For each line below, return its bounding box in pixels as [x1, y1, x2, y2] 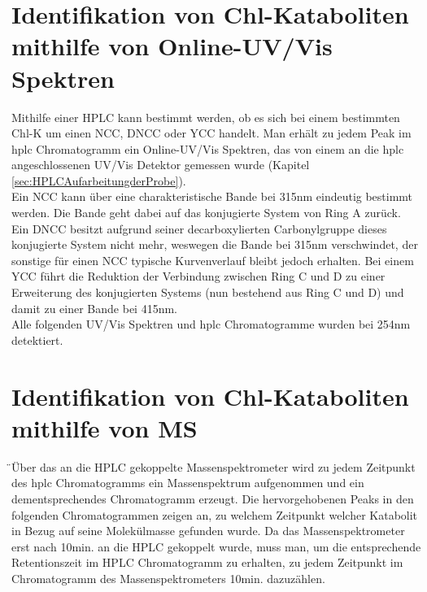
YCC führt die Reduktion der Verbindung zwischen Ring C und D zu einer [11, 268, 386, 285]
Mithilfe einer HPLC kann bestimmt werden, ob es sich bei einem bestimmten [11, 108, 400, 125]
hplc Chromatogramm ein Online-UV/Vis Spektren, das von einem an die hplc [11, 140, 404, 157]
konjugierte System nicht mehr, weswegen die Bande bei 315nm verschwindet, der [11, 236, 418, 253]
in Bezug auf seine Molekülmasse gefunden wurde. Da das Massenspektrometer [11, 522, 405, 539]
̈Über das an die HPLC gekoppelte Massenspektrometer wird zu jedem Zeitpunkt [11, 458, 416, 475]
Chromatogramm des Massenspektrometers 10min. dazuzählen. [11, 569, 325, 586]
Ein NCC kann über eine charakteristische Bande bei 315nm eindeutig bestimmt [11, 188, 413, 205]
